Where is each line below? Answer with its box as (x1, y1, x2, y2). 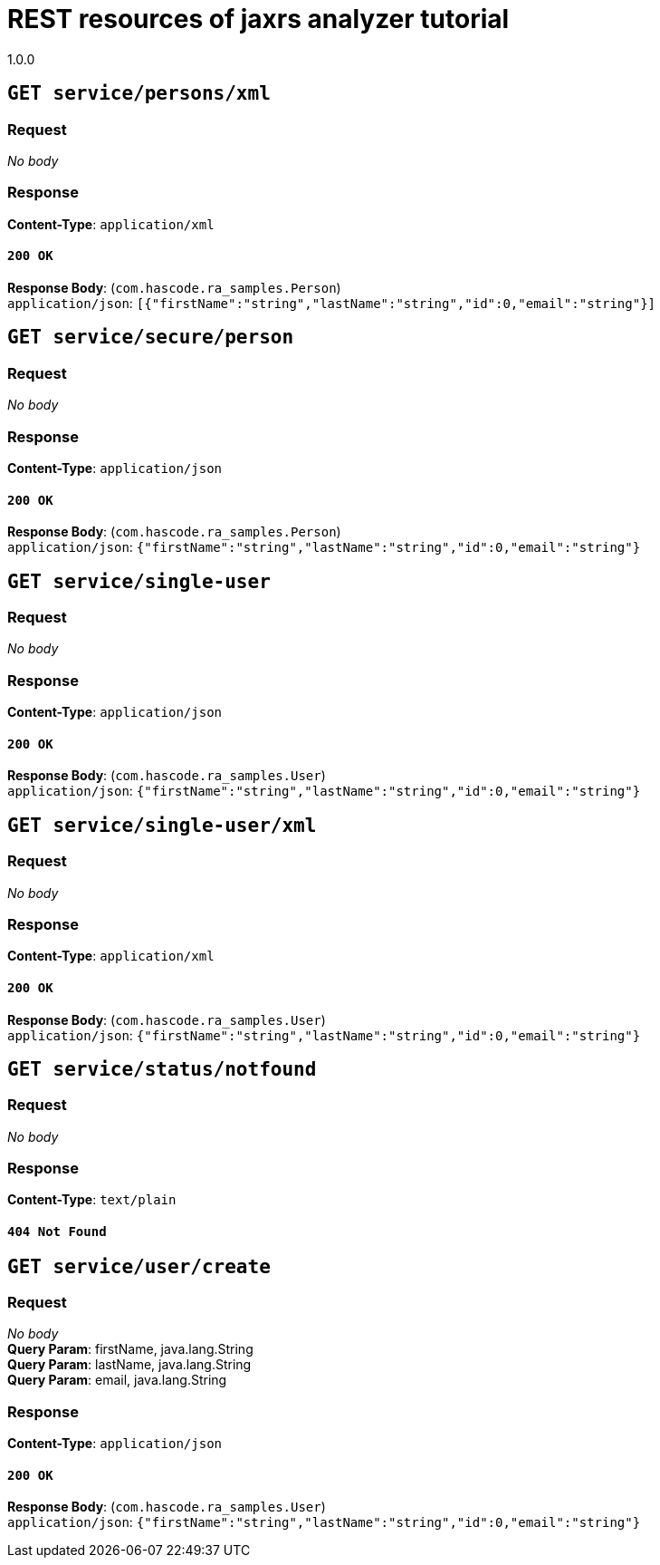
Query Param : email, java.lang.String (7, 1372, 227, 1388)
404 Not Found (7, 1224, 107, 1240)
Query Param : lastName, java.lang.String (7, 1357, 252, 1373)
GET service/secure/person (7, 326, 294, 349)
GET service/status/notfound (7, 1058, 317, 1080)
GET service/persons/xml (7, 82, 271, 105)
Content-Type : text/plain (7, 1192, 177, 1208)
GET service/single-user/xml (7, 814, 317, 836)
